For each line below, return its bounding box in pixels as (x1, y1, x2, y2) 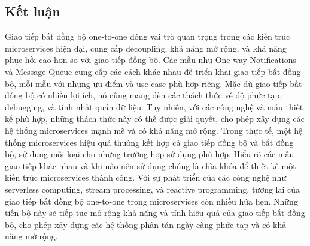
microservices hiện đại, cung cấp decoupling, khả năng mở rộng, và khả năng (5, 41, 287, 54)
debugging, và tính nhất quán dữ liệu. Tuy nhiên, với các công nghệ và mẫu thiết (5, 100, 303, 113)
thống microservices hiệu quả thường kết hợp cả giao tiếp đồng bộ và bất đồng (5, 136, 294, 148)
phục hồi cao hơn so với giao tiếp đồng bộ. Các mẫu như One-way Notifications (5, 53, 297, 66)
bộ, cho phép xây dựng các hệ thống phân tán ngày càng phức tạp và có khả (5, 218, 287, 230)
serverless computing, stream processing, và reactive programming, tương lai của (5, 182, 300, 195)
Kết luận (5, 2, 60, 20)
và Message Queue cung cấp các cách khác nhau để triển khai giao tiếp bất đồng (5, 65, 301, 77)
